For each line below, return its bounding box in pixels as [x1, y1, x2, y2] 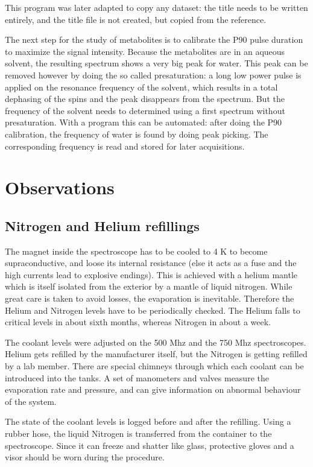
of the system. [5, 395, 57, 407]
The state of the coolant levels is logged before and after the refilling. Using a [5, 415, 291, 428]
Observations [5, 175, 115, 200]
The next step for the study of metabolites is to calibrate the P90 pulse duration [5, 33, 303, 46]
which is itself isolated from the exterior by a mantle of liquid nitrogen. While [5, 280, 292, 293]
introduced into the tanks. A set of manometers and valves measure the [5, 371, 269, 384]
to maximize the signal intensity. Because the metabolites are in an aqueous [5, 45, 285, 57]
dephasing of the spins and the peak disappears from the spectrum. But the [5, 92, 285, 105]
